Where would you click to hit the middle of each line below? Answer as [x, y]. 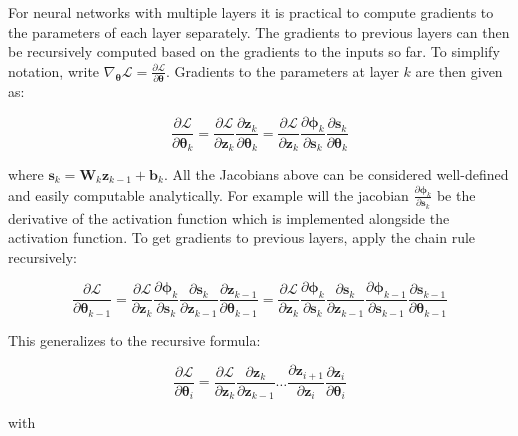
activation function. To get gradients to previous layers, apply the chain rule [242, 237]
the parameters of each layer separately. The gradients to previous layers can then [259, 31]
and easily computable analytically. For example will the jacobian [208, 194]
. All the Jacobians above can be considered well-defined [336, 173]
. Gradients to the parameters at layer [282, 70]
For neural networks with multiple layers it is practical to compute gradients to [251, 12]
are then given [459, 70]
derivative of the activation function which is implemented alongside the [229, 217]
